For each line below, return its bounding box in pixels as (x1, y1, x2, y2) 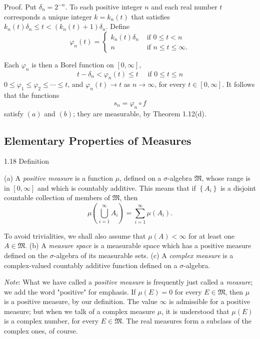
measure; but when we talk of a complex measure (4, 306, 155, 316)
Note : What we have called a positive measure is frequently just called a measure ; (4, 277, 253, 287)
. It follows (222, 79, 255, 89)
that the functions (4, 90, 59, 100)
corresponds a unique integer (4, 11, 92, 21)
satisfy (4, 108, 24, 118)
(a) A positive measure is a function (4, 172, 113, 183)
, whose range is (201, 172, 250, 183)
